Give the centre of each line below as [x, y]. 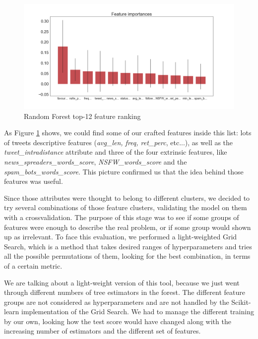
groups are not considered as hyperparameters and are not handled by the [117, 302]
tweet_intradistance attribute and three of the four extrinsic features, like [116, 152]
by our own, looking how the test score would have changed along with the [118, 321]
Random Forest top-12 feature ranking [82, 116]
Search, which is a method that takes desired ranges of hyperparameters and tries [128, 246]
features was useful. [33, 181]
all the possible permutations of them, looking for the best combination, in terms [127, 256]
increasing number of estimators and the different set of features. [102, 331]
